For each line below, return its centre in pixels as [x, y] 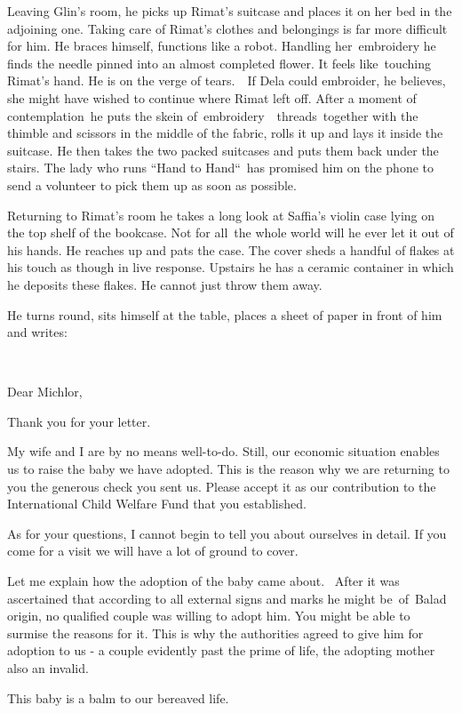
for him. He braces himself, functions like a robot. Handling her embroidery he [222, 46]
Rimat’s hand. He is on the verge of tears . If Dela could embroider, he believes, [227, 80]
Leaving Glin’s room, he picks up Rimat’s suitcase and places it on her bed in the [230, 11]
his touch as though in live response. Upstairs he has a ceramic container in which [231, 267]
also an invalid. [48, 668]
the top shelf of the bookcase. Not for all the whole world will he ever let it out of [231, 232]
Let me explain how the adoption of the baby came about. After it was [203, 581]
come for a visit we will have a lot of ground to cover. [153, 551]
